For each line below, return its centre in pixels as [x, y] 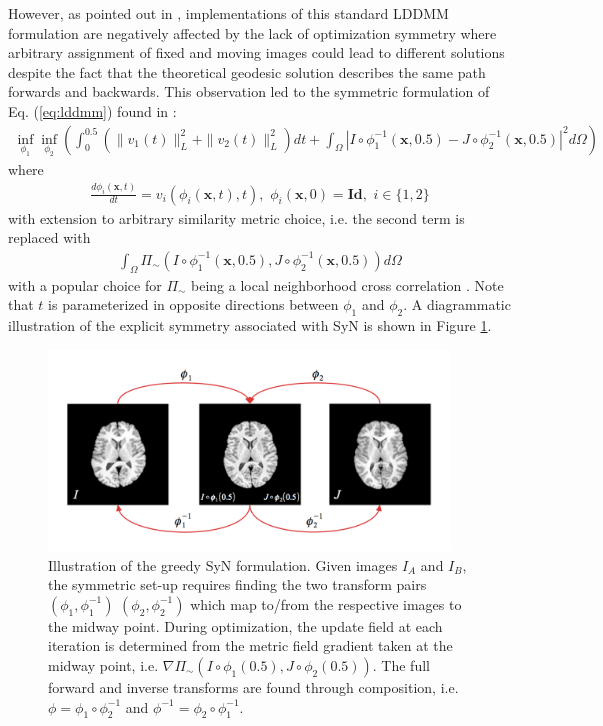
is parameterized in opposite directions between [193, 304]
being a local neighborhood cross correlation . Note [347, 284]
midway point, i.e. [103, 664]
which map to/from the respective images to [326, 603]
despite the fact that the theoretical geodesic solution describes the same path [247, 71]
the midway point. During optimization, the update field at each [245, 625]
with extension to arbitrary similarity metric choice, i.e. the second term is [236, 217]
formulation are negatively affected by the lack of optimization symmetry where [252, 32]
